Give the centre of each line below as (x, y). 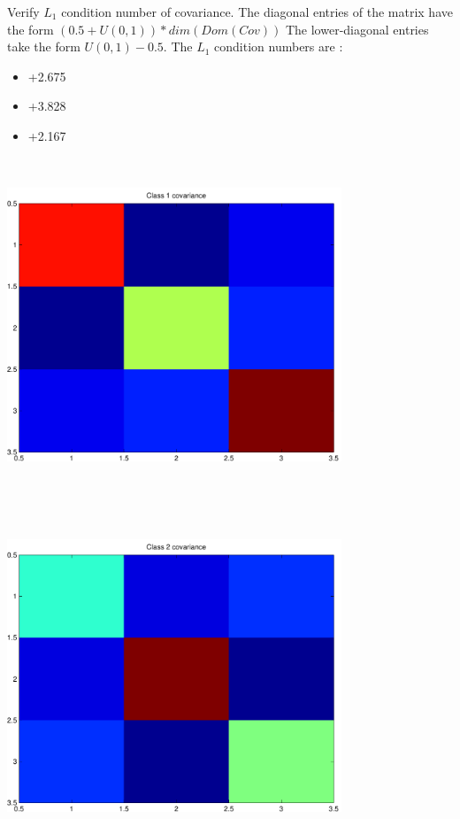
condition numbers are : (279, 46)
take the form (44, 46)
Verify (23, 12)
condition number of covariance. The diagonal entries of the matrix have (257, 12)
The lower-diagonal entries (357, 29)
